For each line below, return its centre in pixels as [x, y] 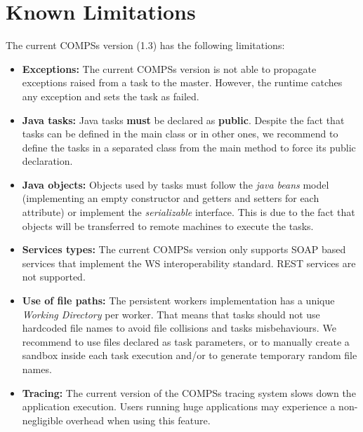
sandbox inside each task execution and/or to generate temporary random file [190, 355]
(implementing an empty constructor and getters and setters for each [171, 198]
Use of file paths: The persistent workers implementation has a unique [178, 301]
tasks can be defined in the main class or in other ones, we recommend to [180, 134]
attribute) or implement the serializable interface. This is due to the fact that [189, 212]
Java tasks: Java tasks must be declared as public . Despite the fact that [183, 120]
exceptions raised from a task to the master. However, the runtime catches [182, 82]
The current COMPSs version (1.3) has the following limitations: [145, 45]
